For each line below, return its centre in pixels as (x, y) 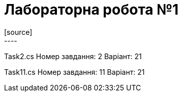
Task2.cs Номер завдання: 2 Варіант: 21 (73, 56)
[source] (18, 32)
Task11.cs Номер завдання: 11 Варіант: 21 (74, 72)
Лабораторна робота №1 (92, 10)
